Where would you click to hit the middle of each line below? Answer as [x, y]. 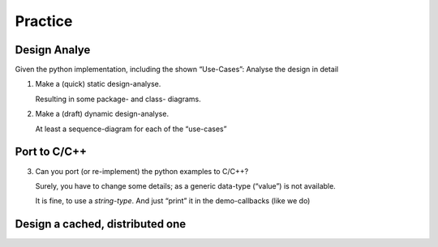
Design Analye [53, 50]
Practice [44, 21]
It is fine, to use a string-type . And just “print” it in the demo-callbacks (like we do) [173, 201]
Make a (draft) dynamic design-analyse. [102, 114]
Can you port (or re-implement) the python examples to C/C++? [142, 171]
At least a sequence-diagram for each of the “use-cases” [131, 129]
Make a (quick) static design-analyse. [98, 84]
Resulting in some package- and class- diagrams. [118, 99]
